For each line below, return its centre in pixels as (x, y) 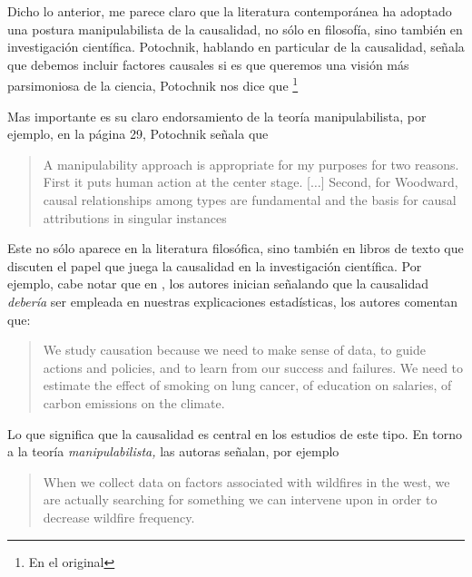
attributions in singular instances (135, 217)
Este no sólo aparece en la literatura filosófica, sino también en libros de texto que (236, 248)
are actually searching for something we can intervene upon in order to (240, 499)
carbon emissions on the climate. (134, 402)
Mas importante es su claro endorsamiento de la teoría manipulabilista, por (217, 116)
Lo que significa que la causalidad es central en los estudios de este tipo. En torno (235, 433)
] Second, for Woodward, (389, 182)
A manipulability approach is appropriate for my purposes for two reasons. (251, 164)
